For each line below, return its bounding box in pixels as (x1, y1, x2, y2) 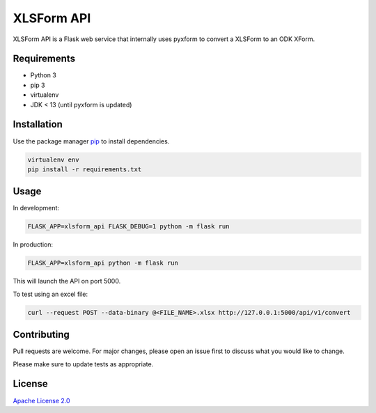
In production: (13, 240, 54, 249)
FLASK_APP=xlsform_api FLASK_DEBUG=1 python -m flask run (27, 223, 230, 231)
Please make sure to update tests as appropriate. (13, 359, 154, 368)
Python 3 (30, 71, 57, 79)
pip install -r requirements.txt (27, 165, 142, 173)
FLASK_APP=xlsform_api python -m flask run (27, 259, 179, 267)
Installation (13, 118, 63, 130)
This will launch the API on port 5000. (13, 277, 121, 286)
